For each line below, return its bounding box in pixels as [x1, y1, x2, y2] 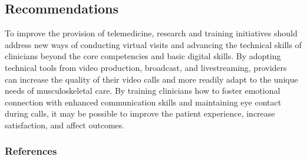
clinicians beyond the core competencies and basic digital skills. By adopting [5, 50, 281, 62]
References [5, 144, 57, 158]
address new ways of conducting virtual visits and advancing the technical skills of [5, 38, 302, 50]
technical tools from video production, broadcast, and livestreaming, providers [5, 61, 287, 73]
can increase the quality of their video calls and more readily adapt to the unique [5, 73, 298, 85]
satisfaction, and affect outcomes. [5, 118, 125, 131]
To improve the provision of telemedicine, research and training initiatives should [5, 27, 298, 39]
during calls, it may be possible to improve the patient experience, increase [5, 107, 275, 120]
